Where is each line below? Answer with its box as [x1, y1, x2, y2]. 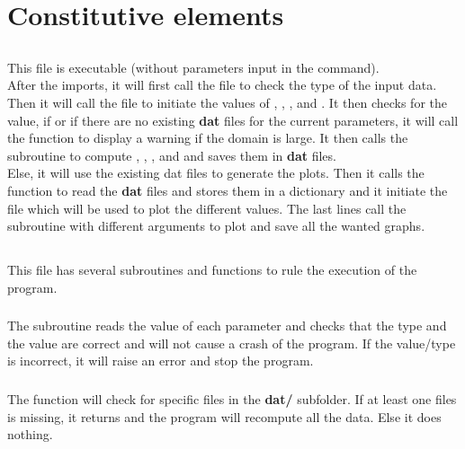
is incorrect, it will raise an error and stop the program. [7, 351, 314, 370]
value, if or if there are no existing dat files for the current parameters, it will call [7, 110, 459, 129]
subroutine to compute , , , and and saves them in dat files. [7, 145, 336, 164]
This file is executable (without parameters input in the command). [7, 57, 380, 76]
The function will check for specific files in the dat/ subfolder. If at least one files [7, 389, 457, 408]
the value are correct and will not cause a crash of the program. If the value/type [7, 333, 456, 352]
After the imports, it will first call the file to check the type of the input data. [7, 75, 437, 94]
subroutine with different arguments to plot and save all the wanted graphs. [7, 216, 425, 235]
